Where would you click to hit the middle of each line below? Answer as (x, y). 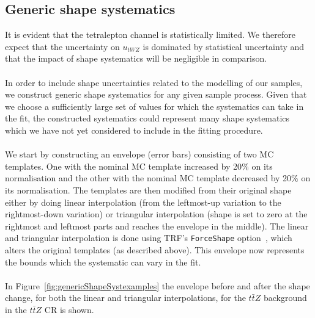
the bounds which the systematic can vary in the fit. (103, 262)
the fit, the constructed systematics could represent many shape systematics (147, 118)
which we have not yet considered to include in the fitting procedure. (134, 130)
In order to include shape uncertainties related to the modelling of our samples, (154, 82)
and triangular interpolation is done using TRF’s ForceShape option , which (149, 238)
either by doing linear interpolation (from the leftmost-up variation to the (143, 202)
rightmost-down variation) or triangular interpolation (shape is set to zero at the (156, 214)
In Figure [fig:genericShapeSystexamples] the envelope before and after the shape (157, 285)
